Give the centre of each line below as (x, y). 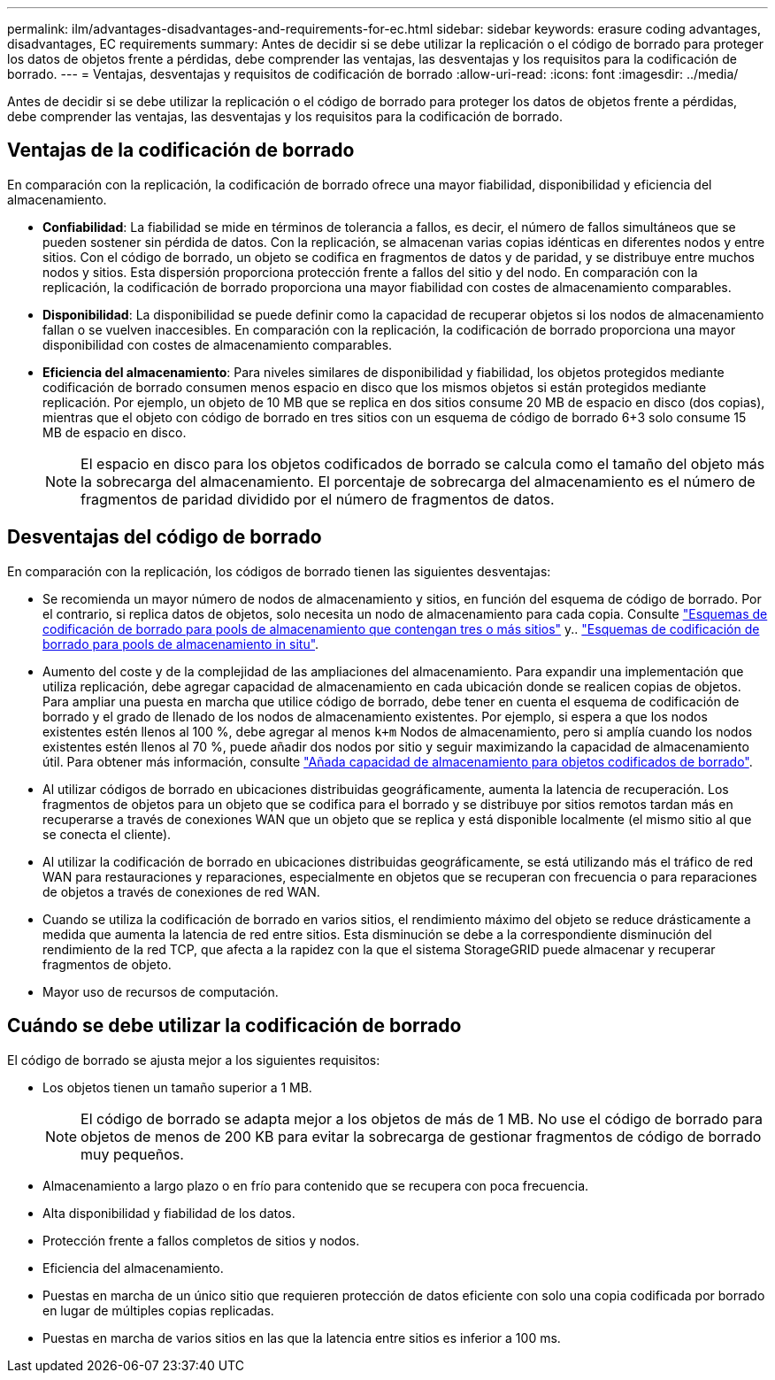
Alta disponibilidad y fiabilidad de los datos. (169, 1213)
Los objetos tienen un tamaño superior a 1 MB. (177, 1087)
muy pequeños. (132, 1154)
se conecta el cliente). (107, 834)
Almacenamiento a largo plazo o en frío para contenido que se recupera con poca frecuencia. (316, 1185)
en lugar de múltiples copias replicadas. (158, 1310)
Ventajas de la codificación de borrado (181, 150)
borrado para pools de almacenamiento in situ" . (181, 644)
